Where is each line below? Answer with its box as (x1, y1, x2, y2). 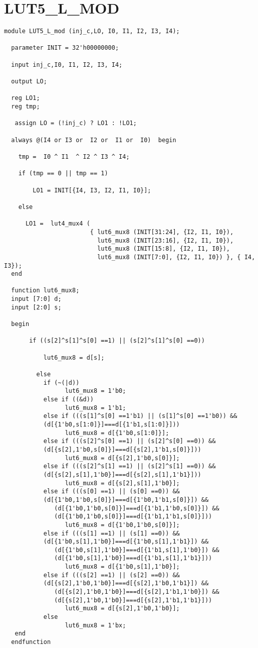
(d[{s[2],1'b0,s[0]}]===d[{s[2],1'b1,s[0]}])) (43, 446, 201, 453)
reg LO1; (11, 94, 40, 102)
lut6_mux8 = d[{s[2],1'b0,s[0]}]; (65, 454, 180, 462)
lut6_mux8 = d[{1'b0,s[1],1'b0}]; (65, 563, 180, 571)
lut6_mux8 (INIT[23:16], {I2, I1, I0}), (97, 237, 234, 244)
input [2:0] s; (11, 303, 62, 311)
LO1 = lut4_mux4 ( (25, 220, 90, 228)
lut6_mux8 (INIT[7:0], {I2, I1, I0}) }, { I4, (97, 253, 255, 261)
